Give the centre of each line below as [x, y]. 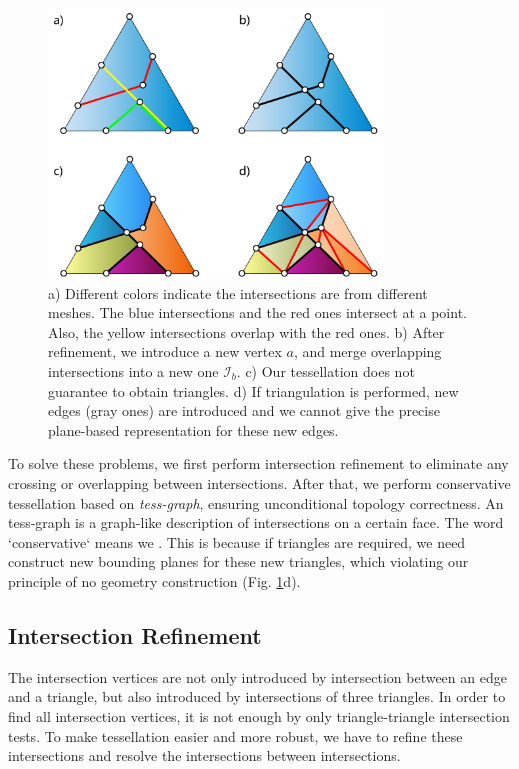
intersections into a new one [133, 371]
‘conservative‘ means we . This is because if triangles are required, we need [237, 541]
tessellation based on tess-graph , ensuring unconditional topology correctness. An [256, 502]
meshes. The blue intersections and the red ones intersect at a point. [257, 312]
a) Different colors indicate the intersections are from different [238, 292]
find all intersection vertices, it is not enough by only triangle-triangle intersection [259, 715]
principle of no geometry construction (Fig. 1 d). [154, 580]
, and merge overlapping [367, 351]
